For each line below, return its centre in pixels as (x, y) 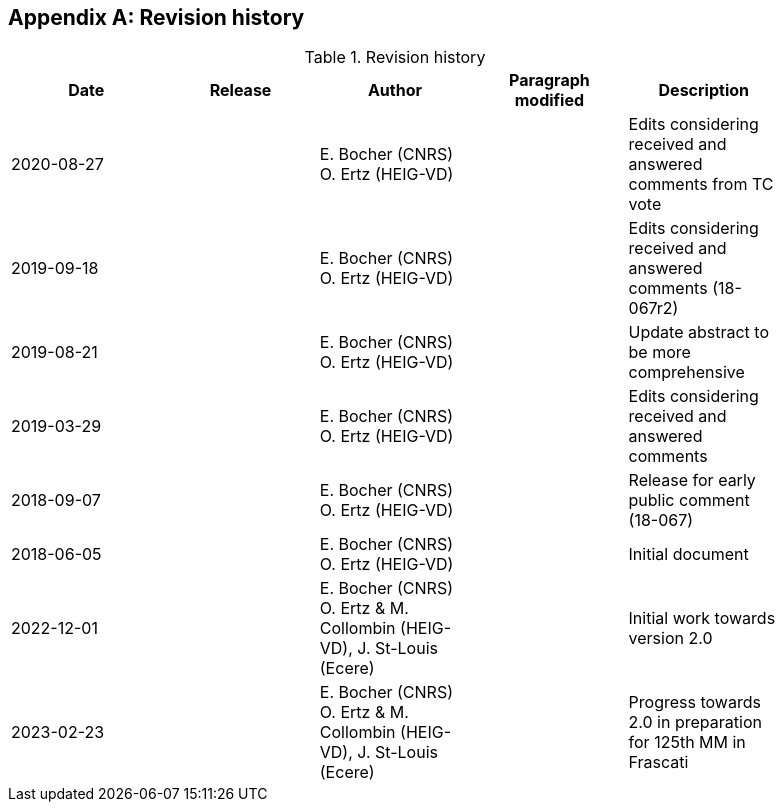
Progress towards (694, 702)
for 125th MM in (687, 742)
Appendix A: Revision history (156, 17)
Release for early (692, 480)
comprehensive (686, 372)
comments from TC (701, 184)
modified (549, 100)
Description (703, 90)
